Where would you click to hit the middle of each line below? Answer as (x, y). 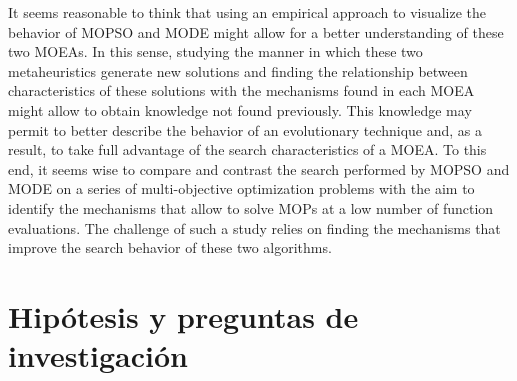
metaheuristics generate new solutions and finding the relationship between (238, 70)
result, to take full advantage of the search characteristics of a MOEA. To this (247, 149)
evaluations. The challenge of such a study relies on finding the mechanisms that (254, 227)
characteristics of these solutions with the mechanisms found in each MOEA (241, 90)
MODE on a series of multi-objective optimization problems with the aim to (241, 188)
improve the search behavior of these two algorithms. (170, 247)
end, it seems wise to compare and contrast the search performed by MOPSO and (259, 168)
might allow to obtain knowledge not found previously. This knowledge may (240, 109)
